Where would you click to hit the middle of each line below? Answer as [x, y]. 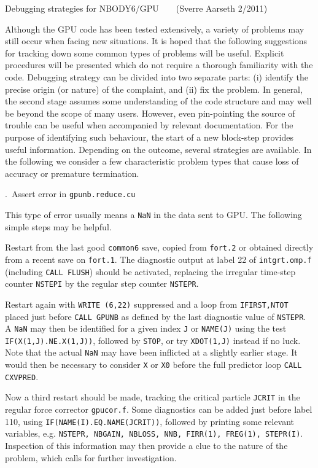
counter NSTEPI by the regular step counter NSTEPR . [102, 283]
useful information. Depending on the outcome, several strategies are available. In [158, 149]
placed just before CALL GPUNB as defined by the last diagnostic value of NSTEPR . [156, 316]
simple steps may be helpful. [58, 226]
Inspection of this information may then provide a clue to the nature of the [146, 446]
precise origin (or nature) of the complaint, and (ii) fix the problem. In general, [154, 89]
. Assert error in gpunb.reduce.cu [70, 194]
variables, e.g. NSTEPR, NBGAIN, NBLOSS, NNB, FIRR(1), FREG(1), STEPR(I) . [154, 433]
